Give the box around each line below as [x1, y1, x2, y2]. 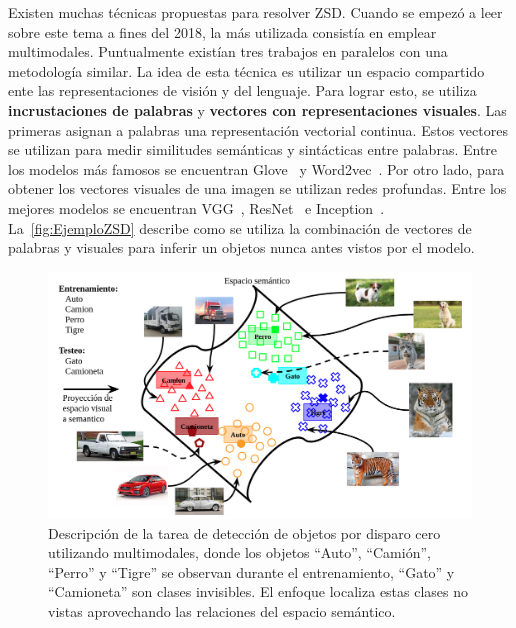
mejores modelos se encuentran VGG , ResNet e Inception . [8, 197, 385, 218]
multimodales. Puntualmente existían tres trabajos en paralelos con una [8, 41, 448, 62]
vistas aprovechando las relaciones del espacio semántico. [48, 600, 396, 621]
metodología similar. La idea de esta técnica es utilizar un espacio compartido [8, 60, 485, 81]
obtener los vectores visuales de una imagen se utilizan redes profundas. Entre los [8, 178, 507, 199]
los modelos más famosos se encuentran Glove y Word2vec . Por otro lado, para [8, 158, 505, 179]
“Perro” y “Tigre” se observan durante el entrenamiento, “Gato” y [48, 561, 455, 582]
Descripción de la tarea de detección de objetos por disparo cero [48, 522, 441, 543]
